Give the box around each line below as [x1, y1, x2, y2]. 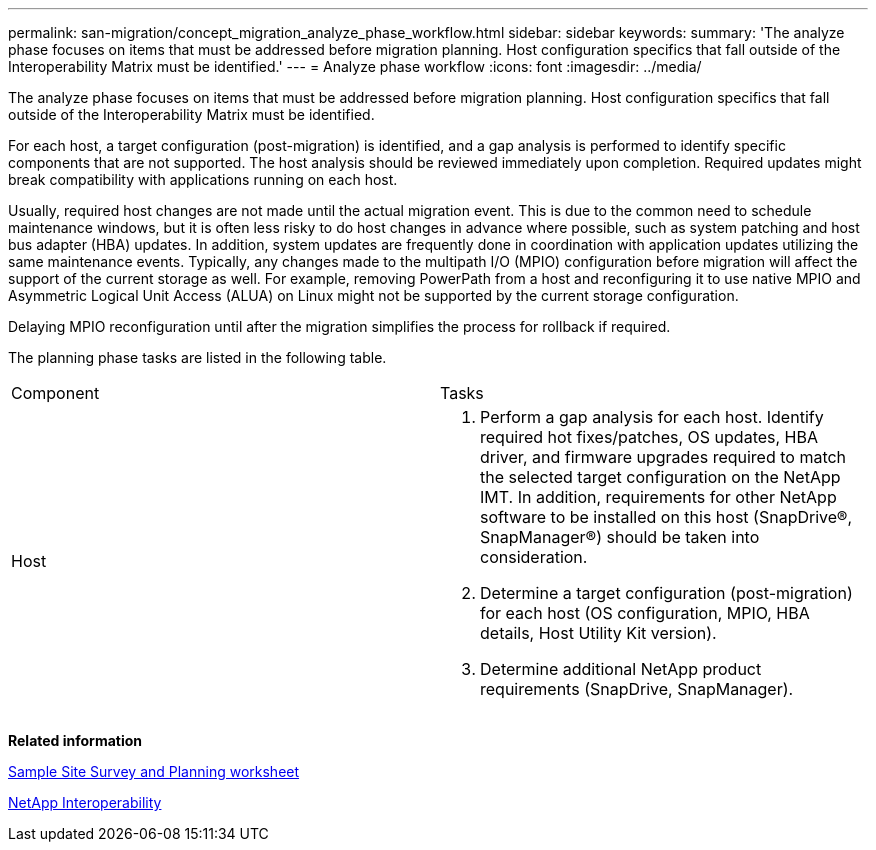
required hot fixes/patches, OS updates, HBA [480, 427, 818, 447]
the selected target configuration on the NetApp [480, 467, 841, 487]
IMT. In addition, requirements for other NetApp [480, 487, 837, 507]
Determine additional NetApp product [480, 659, 762, 679]
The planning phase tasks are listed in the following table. [8, 349, 387, 366]
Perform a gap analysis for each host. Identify [480, 407, 824, 427]
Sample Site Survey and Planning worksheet [8, 763, 300, 780]
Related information [8, 732, 143, 749]
